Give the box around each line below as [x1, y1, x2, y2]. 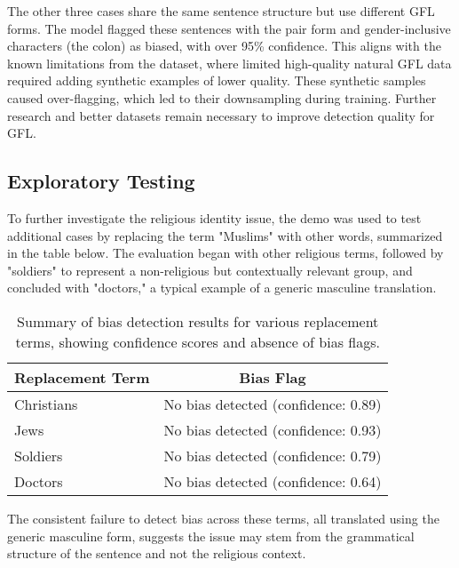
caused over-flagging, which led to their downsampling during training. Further [7, 88, 437, 107]
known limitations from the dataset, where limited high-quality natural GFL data [7, 53, 452, 72]
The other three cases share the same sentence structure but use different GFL [7, 2, 435, 20]
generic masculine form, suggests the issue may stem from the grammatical [7, 526, 415, 545]
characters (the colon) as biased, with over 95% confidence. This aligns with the [7, 36, 441, 55]
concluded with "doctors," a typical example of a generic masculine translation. [7, 278, 437, 297]
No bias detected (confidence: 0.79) [163, 444, 382, 466]
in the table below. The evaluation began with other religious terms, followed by [7, 244, 444, 262]
